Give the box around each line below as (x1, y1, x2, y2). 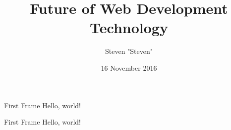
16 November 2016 (101, 62, 157, 73)
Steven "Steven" (105, 46, 153, 56)
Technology (90, 17, 168, 38)
